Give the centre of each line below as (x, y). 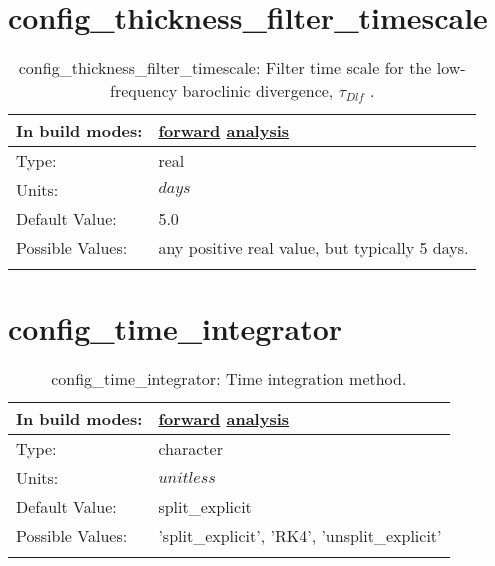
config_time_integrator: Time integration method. (229, 379)
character (190, 449)
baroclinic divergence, (258, 91)
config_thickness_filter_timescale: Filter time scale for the (225, 68)
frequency (144, 91)
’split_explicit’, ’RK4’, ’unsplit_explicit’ (300, 536)
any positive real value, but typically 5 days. (313, 248)
